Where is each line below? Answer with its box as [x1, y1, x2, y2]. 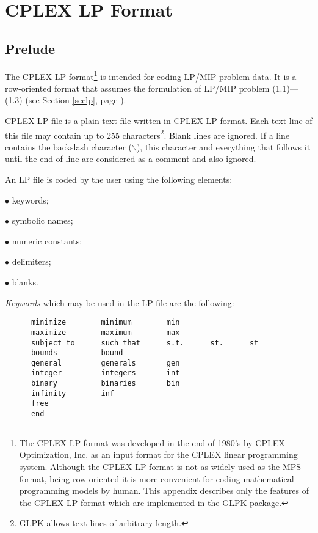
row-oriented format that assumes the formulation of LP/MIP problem [5, 81, 270, 94]
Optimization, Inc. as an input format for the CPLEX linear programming [19, 448, 298, 461]
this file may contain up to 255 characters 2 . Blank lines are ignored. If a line [5, 127, 290, 141]
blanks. [12, 276, 38, 289]
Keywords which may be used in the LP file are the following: [5, 296, 234, 309]
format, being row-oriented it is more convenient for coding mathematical [19, 472, 294, 485]
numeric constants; [12, 234, 82, 247]
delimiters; [12, 255, 51, 268]
